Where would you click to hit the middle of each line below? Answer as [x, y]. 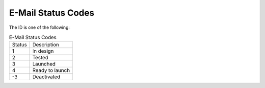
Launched [44, 64]
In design [43, 51]
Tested [40, 58]
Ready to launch [51, 70]
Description [46, 45]
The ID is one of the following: [39, 27]
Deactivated [46, 77]
